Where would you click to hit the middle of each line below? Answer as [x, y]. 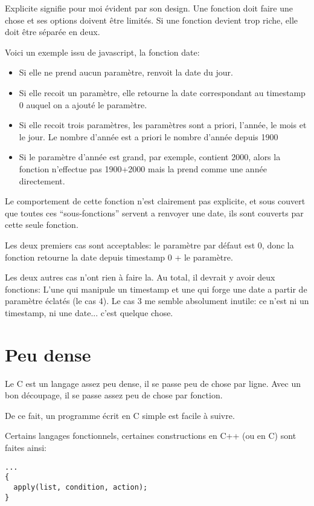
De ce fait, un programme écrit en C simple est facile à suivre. [120, 415]
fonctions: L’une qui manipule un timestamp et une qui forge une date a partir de [156, 289]
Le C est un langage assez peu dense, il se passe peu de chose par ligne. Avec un [153, 383]
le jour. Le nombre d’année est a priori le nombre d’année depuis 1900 [149, 136]
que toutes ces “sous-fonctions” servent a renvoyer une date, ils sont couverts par [154, 212]
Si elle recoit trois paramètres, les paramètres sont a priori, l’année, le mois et [163, 125]
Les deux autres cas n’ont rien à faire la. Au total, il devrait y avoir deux [140, 277]
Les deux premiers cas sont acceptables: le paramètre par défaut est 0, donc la [149, 245]
